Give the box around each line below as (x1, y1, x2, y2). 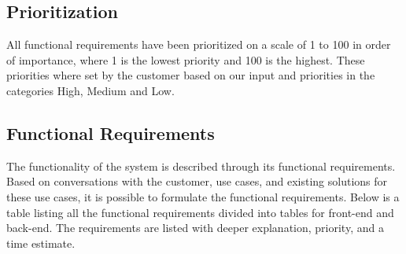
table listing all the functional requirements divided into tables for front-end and (6, 204, 394, 220)
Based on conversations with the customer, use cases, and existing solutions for (6, 173, 388, 190)
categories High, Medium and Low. (6, 82, 175, 98)
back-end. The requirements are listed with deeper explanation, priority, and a (6, 219, 384, 236)
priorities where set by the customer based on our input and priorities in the (6, 67, 375, 83)
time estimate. (6, 234, 76, 251)
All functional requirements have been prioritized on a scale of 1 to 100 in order (6, 36, 391, 53)
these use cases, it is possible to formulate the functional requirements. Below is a (6, 188, 400, 204)
